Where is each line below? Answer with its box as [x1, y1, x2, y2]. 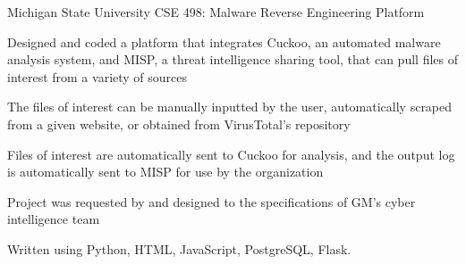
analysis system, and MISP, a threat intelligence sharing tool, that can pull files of [7, 50, 458, 69]
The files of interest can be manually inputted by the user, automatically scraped [7, 97, 453, 116]
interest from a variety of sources [7, 67, 188, 86]
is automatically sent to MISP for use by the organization [7, 162, 324, 181]
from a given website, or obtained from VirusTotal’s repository [7, 114, 351, 133]
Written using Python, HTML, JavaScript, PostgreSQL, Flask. [7, 239, 352, 258]
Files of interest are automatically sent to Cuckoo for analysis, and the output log [7, 144, 455, 163]
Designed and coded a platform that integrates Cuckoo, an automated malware [7, 32, 441, 51]
